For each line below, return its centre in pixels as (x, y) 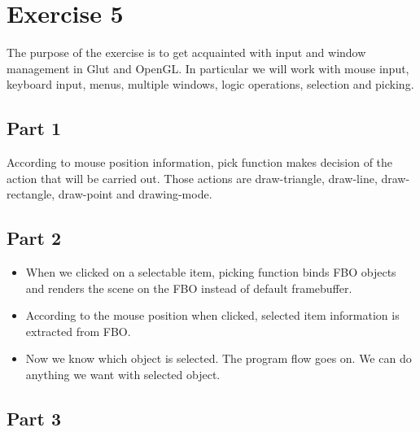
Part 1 (34, 128)
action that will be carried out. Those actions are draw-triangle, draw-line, (192, 178)
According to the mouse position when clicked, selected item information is (212, 315)
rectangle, (31, 194)
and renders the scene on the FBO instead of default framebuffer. (189, 288)
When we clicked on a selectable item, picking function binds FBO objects (211, 272)
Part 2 (34, 238)
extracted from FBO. (78, 331)
